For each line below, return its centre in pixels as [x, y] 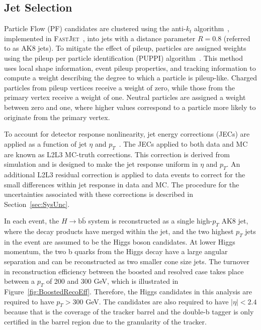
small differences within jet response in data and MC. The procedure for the [122, 184]
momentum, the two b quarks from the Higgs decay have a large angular [116, 251]
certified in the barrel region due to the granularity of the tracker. [105, 322]
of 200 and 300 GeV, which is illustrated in [112, 281]
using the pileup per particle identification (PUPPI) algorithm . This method [123, 58]
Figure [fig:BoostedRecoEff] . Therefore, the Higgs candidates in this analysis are [128, 292]
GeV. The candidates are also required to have [157, 301]
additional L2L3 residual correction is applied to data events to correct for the [125, 174]
